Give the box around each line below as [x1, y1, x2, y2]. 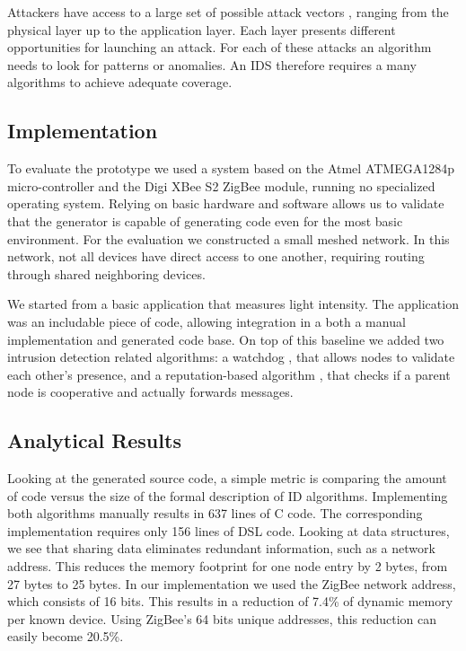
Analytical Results [7, 427, 181, 454]
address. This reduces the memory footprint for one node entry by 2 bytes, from [7, 557, 448, 576]
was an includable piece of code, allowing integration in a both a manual [7, 312, 406, 330]
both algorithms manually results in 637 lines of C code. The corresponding [7, 504, 423, 523]
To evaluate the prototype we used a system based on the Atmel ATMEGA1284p [7, 159, 454, 178]
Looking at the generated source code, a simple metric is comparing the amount [7, 469, 447, 488]
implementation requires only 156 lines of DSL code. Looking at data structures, [7, 521, 450, 540]
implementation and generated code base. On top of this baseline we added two [7, 330, 444, 348]
